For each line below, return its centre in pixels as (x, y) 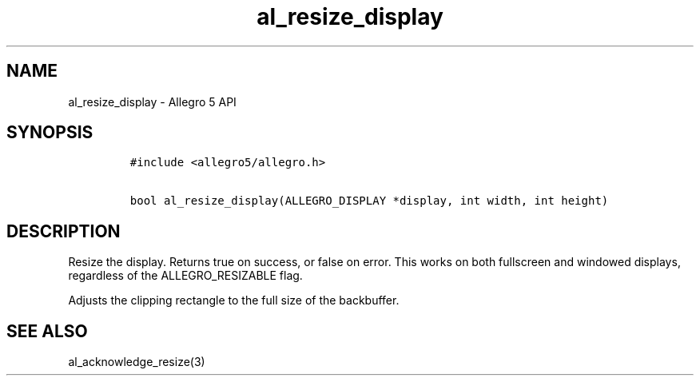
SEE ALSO (47, 331)
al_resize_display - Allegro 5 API (152, 101)
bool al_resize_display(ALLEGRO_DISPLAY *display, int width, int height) (369, 201)
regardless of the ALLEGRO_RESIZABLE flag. (185, 276)
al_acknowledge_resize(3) (137, 362)
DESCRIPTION (64, 231)
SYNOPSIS (50, 133)
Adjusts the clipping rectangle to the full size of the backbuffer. (234, 300)
